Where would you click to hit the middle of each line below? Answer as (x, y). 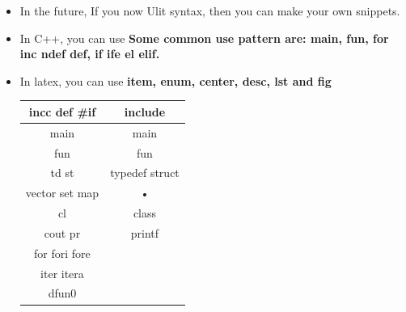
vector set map (62, 193)
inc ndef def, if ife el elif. (90, 54)
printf (145, 232)
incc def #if (62, 111)
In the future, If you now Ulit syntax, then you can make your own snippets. (210, 11)
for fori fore (62, 253)
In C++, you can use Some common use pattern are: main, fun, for (204, 38)
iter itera (62, 273)
